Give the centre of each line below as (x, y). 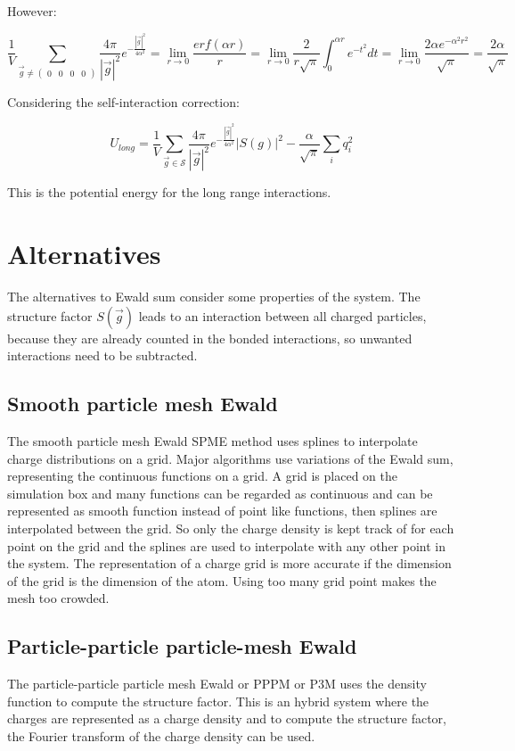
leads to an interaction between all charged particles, (282, 315)
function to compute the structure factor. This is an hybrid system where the (218, 701)
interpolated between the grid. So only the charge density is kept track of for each (231, 528)
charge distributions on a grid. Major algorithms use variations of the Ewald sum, (230, 458)
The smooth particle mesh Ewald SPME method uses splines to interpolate (213, 441)
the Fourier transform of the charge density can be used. (161, 736)
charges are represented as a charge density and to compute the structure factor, (227, 718)
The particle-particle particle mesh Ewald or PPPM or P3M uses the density (217, 684)
